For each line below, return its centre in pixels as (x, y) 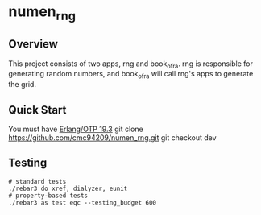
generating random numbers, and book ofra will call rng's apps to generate (131, 75)
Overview (33, 44)
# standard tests (37, 181)
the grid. (22, 85)
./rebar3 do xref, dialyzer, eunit (68, 188)
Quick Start (37, 110)
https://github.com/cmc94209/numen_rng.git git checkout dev (112, 138)
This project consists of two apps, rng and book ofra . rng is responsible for (131, 64)
